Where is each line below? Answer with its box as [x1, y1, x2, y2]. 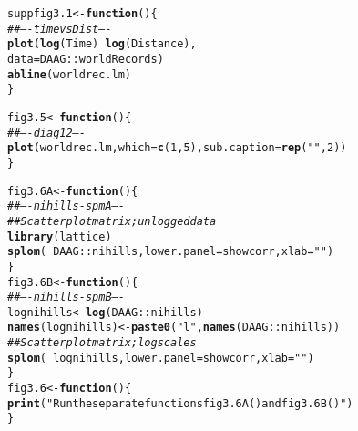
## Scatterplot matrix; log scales [7, 336, 197, 350]
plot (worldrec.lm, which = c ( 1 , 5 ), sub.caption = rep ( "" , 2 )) [7, 141, 347, 155]
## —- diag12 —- [7, 126, 86, 139]
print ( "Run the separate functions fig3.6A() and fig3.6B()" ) [7, 396, 353, 410]
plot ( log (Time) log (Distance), [7, 37, 197, 51]
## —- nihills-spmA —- [7, 200, 125, 213]
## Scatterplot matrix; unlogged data [7, 214, 217, 228]
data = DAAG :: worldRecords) [7, 52, 164, 66]
